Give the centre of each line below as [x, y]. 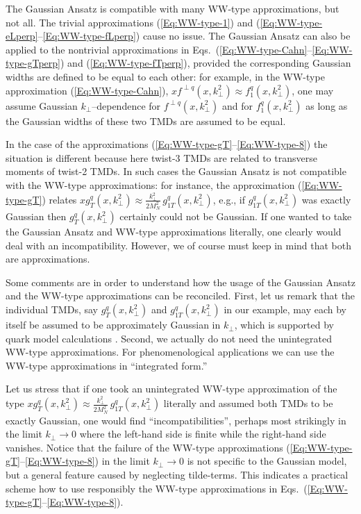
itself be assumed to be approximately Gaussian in [113, 325]
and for [237, 105]
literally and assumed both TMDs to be [248, 403]
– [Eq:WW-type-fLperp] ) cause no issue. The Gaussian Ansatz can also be [194, 36]
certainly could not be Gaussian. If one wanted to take [236, 216]
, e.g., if [229, 199]
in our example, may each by [285, 309]
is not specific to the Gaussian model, [267, 461]
